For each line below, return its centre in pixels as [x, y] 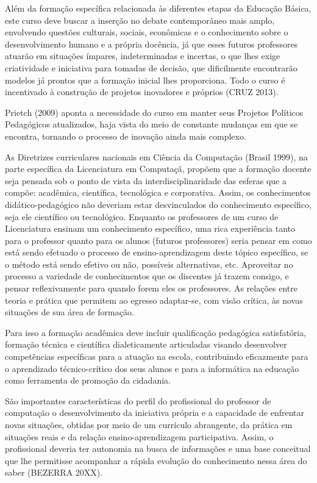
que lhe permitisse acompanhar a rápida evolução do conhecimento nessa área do [156, 460]
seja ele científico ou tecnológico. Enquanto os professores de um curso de [142, 216]
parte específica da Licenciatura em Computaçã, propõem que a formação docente [158, 169]
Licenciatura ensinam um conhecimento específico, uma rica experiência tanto [150, 228]
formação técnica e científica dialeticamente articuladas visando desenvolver [146, 344]
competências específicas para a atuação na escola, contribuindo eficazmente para [157, 356]
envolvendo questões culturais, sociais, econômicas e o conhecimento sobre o [147, 32]
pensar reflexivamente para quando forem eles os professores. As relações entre [151, 288]
